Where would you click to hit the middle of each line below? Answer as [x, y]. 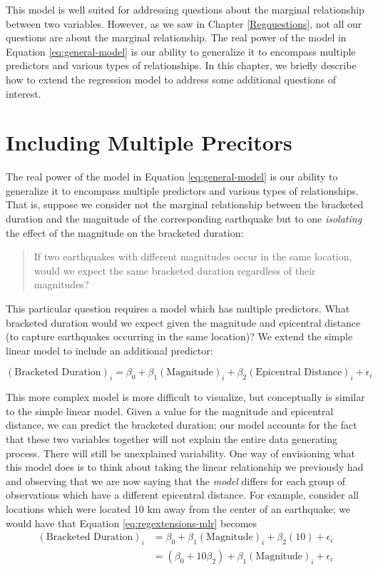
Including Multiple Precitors [149, 142]
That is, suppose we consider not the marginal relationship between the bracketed [185, 204]
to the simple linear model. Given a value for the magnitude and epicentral [170, 411]
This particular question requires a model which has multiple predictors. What [178, 309]
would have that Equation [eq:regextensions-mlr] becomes [132, 523]
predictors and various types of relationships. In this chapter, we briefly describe [181, 65]
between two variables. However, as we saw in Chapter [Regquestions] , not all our [184, 23]
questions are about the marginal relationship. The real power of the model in [176, 37]
